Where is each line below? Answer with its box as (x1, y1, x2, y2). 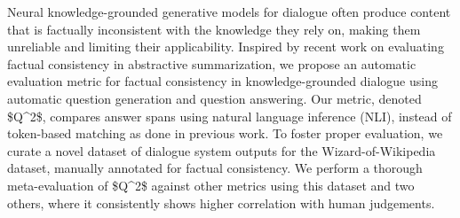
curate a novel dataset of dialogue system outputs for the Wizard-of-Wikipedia (7, 141, 436, 160)
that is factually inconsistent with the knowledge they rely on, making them (7, 19, 421, 38)
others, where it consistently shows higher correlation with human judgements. (7, 193, 435, 212)
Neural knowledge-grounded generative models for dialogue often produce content (7, 3, 451, 20)
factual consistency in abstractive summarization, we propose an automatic (7, 54, 416, 73)
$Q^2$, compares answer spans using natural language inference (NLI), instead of (7, 106, 452, 125)
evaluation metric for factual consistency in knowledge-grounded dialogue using (7, 72, 438, 90)
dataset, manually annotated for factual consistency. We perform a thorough (7, 159, 423, 177)
